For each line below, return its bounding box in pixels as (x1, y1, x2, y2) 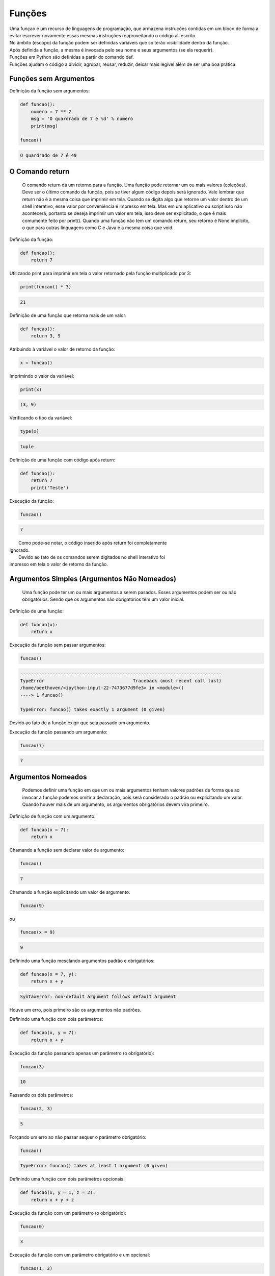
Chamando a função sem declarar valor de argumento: (9, 847, 125, 853)
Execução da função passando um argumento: (9, 729, 108, 735)
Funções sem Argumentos (9, 75, 95, 83)
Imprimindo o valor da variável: (9, 373, 74, 379)
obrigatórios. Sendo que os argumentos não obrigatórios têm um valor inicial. (22, 596, 184, 602)
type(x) (20, 429, 39, 434)
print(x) (20, 386, 42, 392)
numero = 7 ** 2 (31, 109, 71, 114)
